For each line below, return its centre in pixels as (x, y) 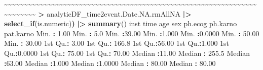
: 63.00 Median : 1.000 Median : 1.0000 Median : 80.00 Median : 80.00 (110, 63)
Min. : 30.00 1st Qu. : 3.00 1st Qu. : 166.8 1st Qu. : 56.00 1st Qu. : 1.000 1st (117, 43)
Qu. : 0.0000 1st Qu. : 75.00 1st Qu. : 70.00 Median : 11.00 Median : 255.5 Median (127, 53)
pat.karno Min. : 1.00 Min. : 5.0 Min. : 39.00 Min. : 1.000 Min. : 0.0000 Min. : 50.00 (132, 33)
